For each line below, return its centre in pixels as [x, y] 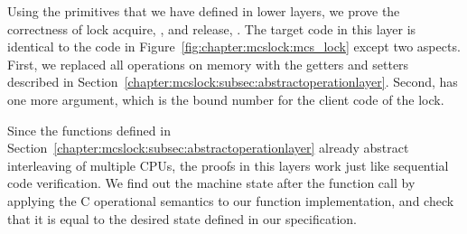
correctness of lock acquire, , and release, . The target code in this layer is [212, 28]
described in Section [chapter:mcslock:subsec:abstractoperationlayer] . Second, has [233, 82]
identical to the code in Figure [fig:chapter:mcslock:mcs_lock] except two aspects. [234, 47]
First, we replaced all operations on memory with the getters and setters [208, 64]
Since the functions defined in [89, 130]
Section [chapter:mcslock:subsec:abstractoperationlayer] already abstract [208, 148]
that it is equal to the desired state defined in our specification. [182, 218]
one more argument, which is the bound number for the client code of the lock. [226, 99]
